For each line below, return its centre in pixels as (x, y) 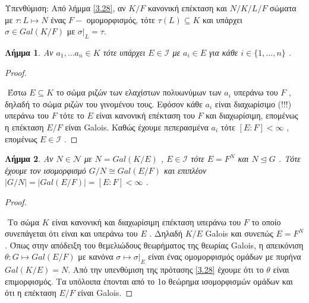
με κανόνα (96, 256)
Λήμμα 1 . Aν (29, 52)
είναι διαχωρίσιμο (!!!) (253, 103)
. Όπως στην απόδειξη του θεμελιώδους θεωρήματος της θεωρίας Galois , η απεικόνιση (154, 245)
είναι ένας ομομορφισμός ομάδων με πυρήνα (225, 256)
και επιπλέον (185, 170)
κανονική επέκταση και (187, 8)
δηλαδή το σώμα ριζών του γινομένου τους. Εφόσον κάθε (104, 103)
